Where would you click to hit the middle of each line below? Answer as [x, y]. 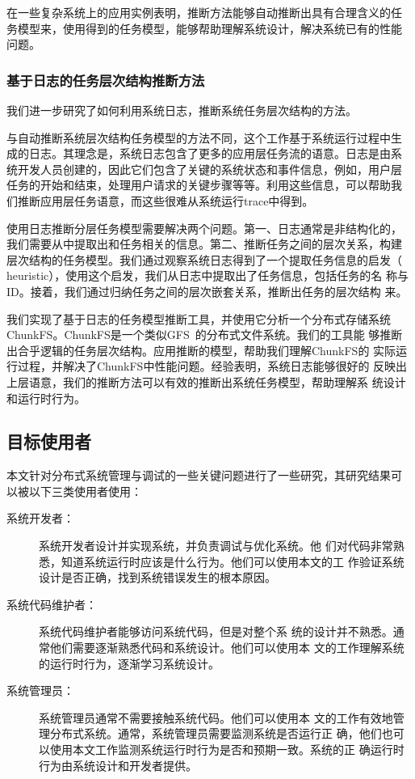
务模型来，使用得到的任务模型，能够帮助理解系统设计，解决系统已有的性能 [204, 28]
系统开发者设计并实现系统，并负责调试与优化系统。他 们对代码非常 [216, 546]
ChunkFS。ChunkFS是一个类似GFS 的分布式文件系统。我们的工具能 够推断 [205, 334]
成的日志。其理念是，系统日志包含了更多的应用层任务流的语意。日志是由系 [204, 153]
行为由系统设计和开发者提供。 [118, 765]
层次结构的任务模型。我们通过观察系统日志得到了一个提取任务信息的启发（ [204, 259]
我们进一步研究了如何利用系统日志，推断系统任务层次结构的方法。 [182, 110]
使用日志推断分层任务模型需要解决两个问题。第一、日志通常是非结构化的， [204, 228]
